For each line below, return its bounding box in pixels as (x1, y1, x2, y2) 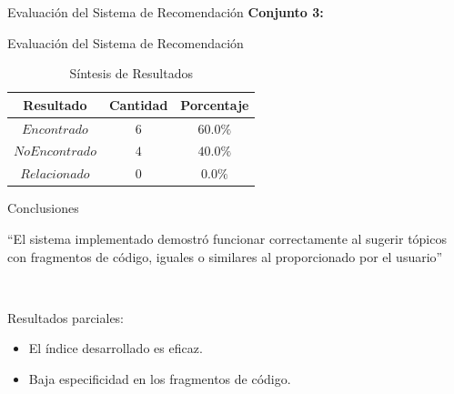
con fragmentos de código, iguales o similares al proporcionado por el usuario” (7, 247, 443, 266)
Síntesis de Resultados (69, 64, 193, 83)
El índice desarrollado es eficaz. (28, 338, 203, 358)
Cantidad (108, 95, 168, 114)
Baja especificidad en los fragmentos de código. (28, 369, 291, 388)
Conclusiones (7, 198, 79, 217)
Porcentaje (180, 95, 249, 114)
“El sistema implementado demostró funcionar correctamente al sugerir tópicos (7, 229, 447, 248)
